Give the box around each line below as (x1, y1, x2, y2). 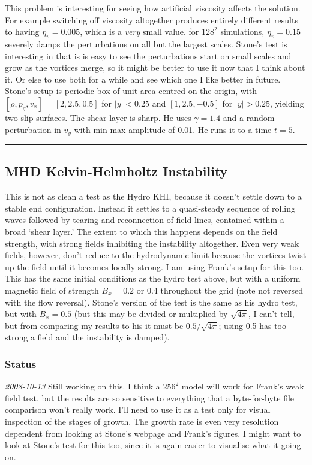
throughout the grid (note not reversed (160, 283, 303, 296)
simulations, (220, 25, 265, 38)
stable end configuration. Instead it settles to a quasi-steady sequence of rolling (5, 201, 295, 214)
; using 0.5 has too (218, 319, 287, 331)
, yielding (270, 96, 304, 109)
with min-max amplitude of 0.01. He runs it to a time (74, 123, 272, 135)
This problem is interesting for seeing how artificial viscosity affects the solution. (5, 2, 301, 14)
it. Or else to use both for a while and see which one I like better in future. (5, 73, 281, 85)
